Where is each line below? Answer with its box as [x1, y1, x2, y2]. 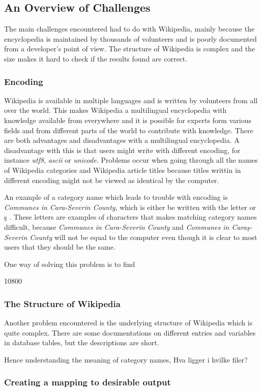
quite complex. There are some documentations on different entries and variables [4, 327, 256, 338]
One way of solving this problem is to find [4, 258, 135, 269]
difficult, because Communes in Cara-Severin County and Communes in [4, 221, 229, 232]
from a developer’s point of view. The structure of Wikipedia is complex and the [4, 43, 255, 54]
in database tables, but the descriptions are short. [4, 337, 159, 348]
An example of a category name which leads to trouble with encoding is [4, 192, 228, 202]
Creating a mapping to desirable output [4, 376, 171, 388]
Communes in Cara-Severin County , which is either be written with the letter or [4, 201, 256, 212]
